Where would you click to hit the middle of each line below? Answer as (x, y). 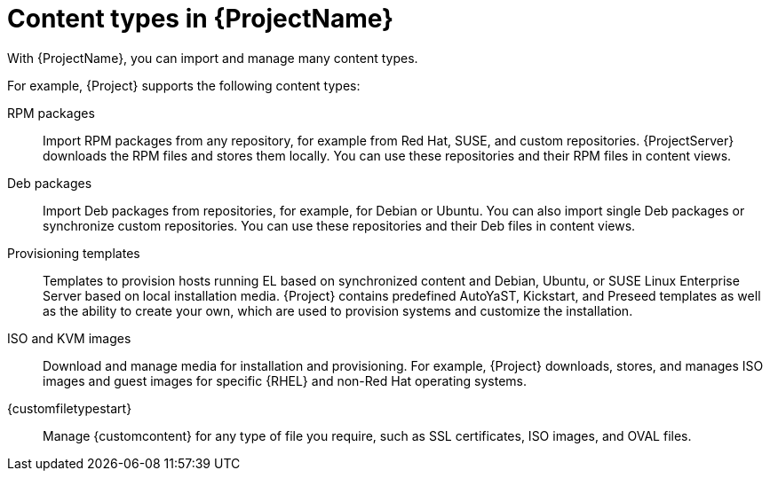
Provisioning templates (74, 253)
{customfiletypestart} (70, 408)
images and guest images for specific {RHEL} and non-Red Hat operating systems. (285, 380)
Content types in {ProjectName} (201, 19)
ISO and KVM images (69, 338)
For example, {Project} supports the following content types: (184, 85)
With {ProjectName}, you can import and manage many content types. (213, 58)
